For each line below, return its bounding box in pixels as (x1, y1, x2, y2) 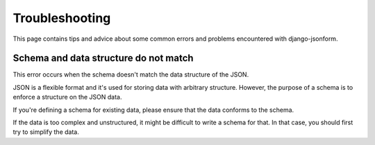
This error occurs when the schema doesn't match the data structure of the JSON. (12, 70, 249, 79)
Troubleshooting (12, 10, 111, 26)
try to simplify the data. (12, 128, 79, 136)
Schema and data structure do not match (12, 52, 194, 64)
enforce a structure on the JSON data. (12, 93, 122, 101)
